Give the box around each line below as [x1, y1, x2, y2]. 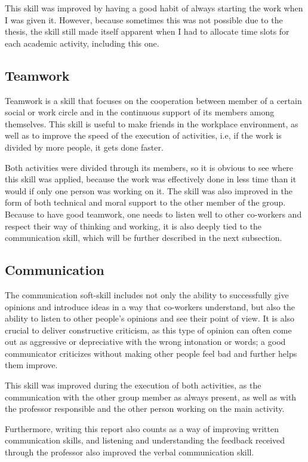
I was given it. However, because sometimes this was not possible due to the [5, 13, 283, 26]
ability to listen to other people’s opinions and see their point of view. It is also [5, 312, 295, 325]
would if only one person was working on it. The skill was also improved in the [5, 184, 292, 197]
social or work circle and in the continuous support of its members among [5, 106, 275, 118]
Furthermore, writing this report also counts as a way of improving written [5, 422, 279, 435]
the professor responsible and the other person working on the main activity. [5, 402, 285, 415]
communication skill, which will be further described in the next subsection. [5, 231, 282, 244]
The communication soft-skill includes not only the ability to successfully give [5, 288, 289, 301]
